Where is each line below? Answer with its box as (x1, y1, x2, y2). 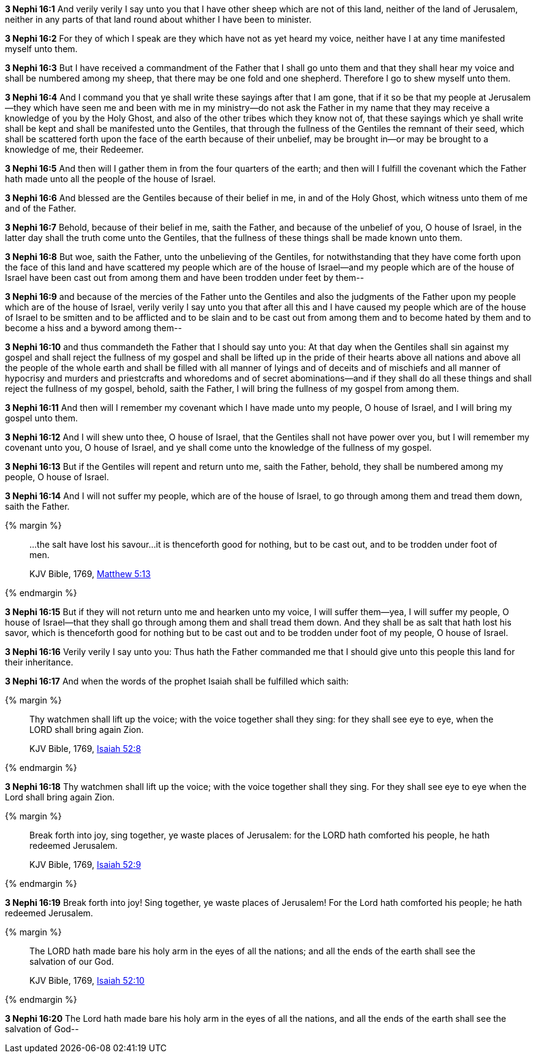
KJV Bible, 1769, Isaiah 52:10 (29, 975, 145, 986)
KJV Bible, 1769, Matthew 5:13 (29, 569, 151, 579)
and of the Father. (5, 203, 77, 213)
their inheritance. (5, 657, 74, 667)
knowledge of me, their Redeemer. (5, 144, 144, 155)
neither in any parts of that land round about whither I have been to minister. (5, 14, 312, 25)
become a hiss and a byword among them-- (5, 323, 182, 333)
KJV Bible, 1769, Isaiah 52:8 (29, 743, 142, 754)
